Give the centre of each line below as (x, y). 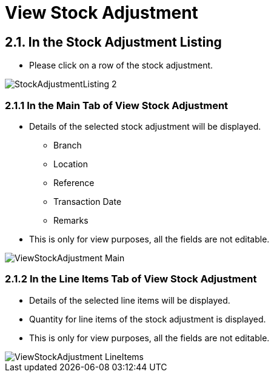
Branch (68, 145)
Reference (74, 182)
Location (71, 164)
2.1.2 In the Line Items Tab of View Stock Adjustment (131, 279)
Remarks (71, 220)
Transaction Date (88, 201)
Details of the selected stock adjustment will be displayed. (145, 126)
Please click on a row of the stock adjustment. (121, 65)
